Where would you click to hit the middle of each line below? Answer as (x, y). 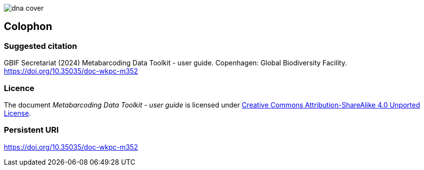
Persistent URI (31, 130)
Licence (19, 88)
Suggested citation (41, 46)
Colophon (28, 27)
